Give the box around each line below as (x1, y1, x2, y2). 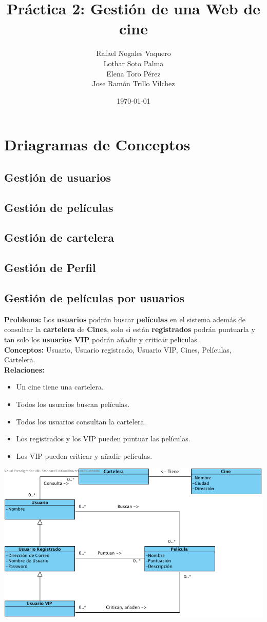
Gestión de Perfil (4, 260, 96, 276)
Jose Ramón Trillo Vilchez (92, 78, 175, 89)
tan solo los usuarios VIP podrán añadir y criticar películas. (4, 334, 199, 344)
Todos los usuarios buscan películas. (16, 398, 130, 409)
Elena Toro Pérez (106, 68, 161, 79)
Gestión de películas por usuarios (4, 289, 184, 305)
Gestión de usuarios (4, 169, 111, 185)
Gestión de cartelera (4, 229, 115, 245)
